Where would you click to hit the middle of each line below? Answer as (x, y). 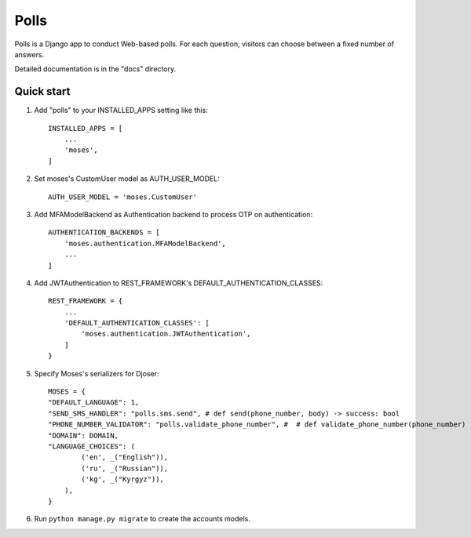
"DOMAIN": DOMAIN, (84, 435)
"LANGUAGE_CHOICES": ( (92, 446)
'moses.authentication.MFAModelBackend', (145, 243)
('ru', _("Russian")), (125, 468)
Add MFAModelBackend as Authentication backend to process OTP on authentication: (173, 214)
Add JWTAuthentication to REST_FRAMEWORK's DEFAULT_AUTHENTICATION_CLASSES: (179, 283)
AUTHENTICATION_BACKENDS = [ (104, 232)
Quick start (42, 91)
